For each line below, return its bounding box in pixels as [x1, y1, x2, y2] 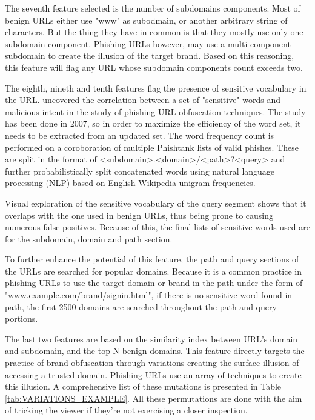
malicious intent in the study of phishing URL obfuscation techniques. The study [5, 105, 306, 118]
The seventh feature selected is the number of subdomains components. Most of [5, 2, 300, 14]
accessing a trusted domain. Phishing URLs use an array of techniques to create [5, 368, 302, 381]
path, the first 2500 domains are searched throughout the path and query [5, 300, 277, 313]
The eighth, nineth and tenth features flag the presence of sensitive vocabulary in [5, 81, 307, 94]
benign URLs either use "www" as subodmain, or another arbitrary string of [5, 13, 288, 26]
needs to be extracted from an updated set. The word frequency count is [5, 128, 274, 141]
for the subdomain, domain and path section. [5, 232, 173, 245]
